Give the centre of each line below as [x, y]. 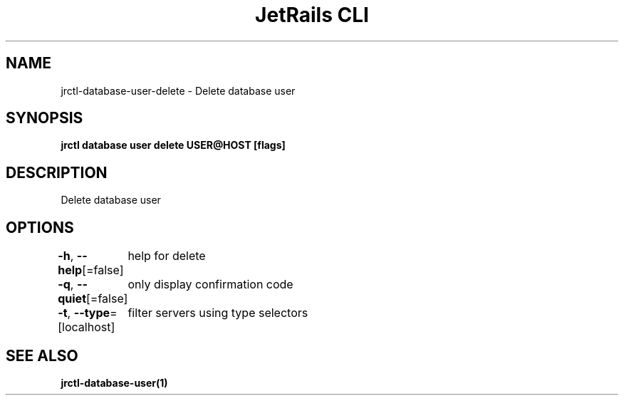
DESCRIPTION [57, 172]
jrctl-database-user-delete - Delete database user [178, 90]
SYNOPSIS [45, 118]
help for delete [167, 256]
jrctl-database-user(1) [114, 382]
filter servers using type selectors [218, 313]
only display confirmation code [210, 285]
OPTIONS [40, 227]
